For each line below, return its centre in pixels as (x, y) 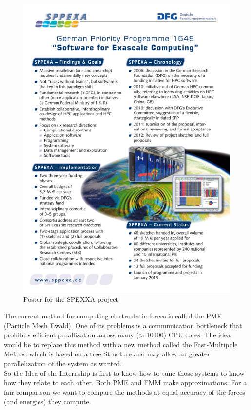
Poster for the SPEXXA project (71, 299)
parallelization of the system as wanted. (63, 363)
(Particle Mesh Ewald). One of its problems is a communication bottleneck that (123, 325)
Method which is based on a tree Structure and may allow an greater (107, 354)
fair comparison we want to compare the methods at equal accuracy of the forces (125, 392)
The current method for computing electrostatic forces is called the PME (113, 316)
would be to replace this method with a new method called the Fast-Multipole (121, 344)
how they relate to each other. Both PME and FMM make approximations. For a (125, 382)
